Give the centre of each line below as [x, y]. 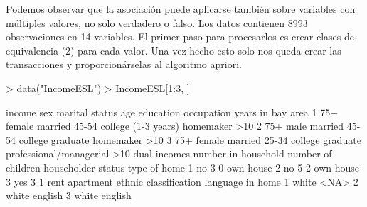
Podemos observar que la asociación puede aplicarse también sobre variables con [181, 9]
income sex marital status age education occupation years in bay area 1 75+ [172, 112]
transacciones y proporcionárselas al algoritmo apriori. [124, 64]
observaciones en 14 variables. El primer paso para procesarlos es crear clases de [180, 37]
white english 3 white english [69, 195]
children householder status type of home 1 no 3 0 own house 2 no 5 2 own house [183, 167]
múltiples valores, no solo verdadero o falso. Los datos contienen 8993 [157, 22]
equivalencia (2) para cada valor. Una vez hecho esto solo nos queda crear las [174, 50]
